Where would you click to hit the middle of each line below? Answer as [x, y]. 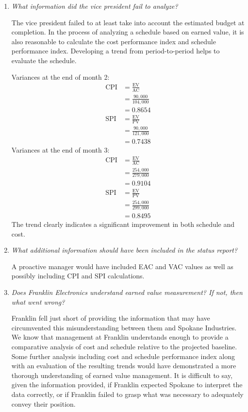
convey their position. [43, 403]
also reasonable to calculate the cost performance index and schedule [114, 41]
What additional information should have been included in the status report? [124, 250]
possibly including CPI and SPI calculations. [78, 276]
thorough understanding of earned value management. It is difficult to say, [122, 375]
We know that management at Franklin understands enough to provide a [120, 337]
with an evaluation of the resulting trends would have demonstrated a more [124, 366]
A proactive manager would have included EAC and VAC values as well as [122, 266]
